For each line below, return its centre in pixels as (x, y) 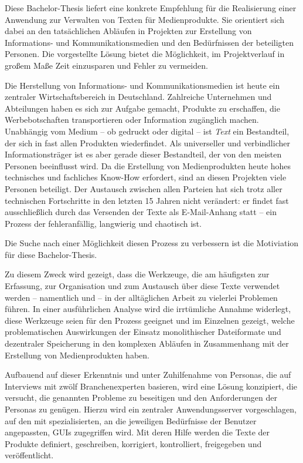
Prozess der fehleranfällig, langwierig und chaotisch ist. (103, 223)
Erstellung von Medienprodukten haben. (77, 355)
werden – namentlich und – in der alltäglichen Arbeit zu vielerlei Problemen (141, 297)
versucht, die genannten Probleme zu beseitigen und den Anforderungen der (141, 397)
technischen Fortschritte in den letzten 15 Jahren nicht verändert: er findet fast (147, 200)
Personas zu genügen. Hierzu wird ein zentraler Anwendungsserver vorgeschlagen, (151, 409)
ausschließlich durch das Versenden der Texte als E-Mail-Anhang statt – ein (141, 212)
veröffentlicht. (29, 455)
